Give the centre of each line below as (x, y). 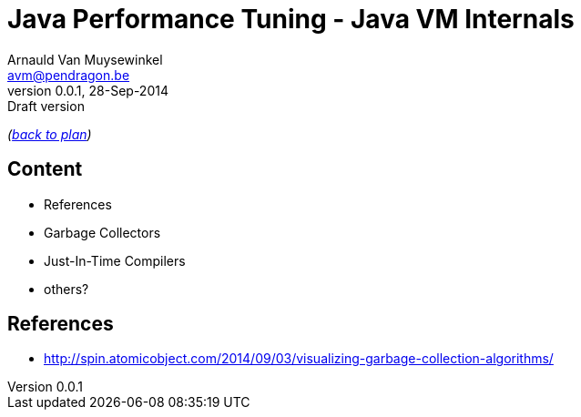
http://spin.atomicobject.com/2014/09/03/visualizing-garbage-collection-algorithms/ (299, 359)
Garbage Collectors (102, 232)
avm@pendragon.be (69, 75)
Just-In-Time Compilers (115, 260)
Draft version (46, 106)
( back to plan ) (50, 134)
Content (45, 169)
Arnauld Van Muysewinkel (85, 59)
